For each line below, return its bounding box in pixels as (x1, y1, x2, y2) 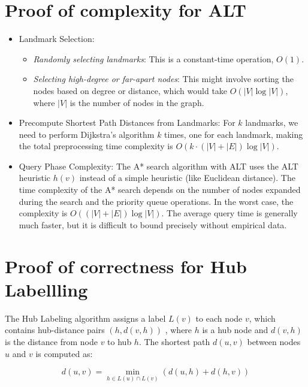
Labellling (5, 277, 88, 301)
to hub (107, 335, 132, 347)
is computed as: (35, 347, 93, 359)
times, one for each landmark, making (164, 128, 303, 140)
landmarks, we (245, 116, 298, 129)
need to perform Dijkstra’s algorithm (19, 128, 155, 140)
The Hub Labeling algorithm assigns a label (5, 312, 166, 324)
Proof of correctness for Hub (5, 253, 247, 278)
